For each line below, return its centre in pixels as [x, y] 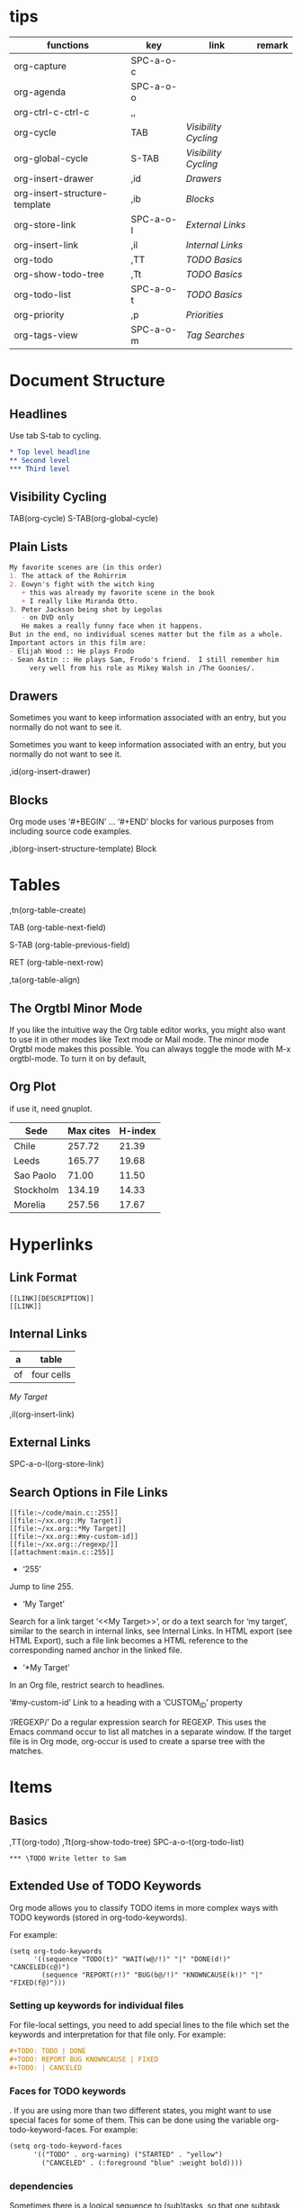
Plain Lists [39, 547]
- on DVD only [48, 618]
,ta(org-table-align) [45, 980]
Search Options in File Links [89, 1492]
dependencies [41, 2185]
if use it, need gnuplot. [51, 1109]
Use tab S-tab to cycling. [55, 435]
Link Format [44, 1277]
